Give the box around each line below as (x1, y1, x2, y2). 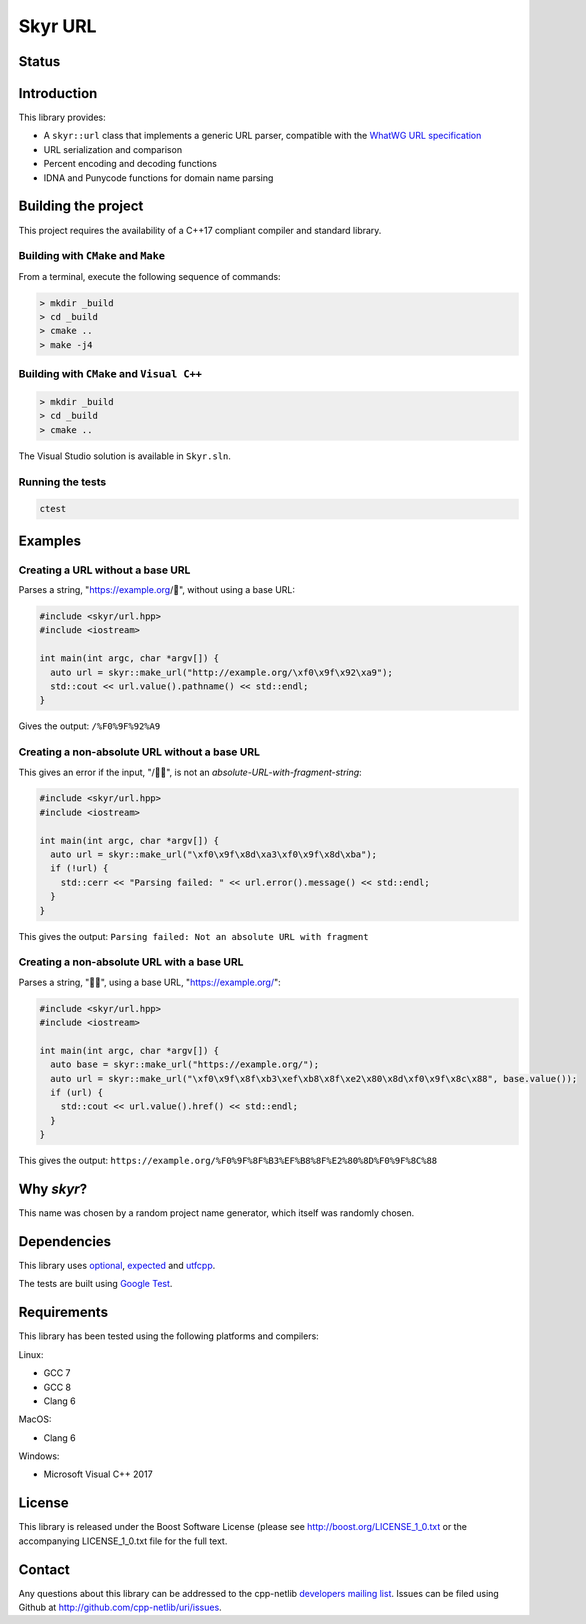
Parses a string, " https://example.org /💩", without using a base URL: (18, 584, 295, 596)
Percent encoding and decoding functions (43, 158, 217, 170)
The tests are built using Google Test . (18, 1278, 173, 1290)
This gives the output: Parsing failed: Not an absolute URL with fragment (18, 930, 369, 942)
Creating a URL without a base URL (18, 563, 191, 577)
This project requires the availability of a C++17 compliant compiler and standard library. (18, 224, 382, 236)
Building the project (18, 198, 144, 215)
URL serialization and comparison (43, 143, 183, 155)
